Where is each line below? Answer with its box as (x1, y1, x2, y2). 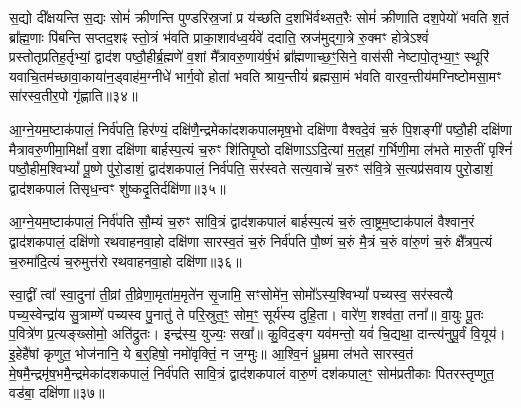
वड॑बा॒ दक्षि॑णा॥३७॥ (9, 382, 105, 403)
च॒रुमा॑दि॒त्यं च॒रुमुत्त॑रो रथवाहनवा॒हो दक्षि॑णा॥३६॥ (9, 250, 242, 271)
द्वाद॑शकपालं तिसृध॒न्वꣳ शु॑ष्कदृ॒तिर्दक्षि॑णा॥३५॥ (9, 177, 226, 198)
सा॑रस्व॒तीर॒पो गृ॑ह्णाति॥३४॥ (9, 85, 138, 106)
